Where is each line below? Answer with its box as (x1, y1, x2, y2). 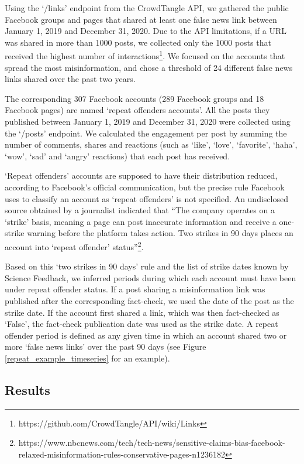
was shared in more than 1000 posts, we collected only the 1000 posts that (5, 36, 271, 48)
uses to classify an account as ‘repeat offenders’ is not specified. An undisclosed (5, 192, 288, 204)
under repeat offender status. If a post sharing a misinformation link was (5, 283, 265, 295)
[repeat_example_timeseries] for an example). (5, 352, 170, 364)
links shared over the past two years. (5, 73, 136, 85)
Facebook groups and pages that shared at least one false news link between (5, 13, 277, 25)
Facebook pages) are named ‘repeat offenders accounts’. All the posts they (5, 104, 270, 116)
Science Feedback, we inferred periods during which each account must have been (5, 271, 296, 284)
